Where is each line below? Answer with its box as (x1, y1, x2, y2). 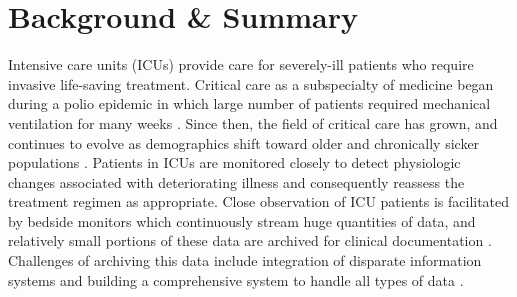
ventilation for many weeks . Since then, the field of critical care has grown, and (8, 112, 498, 133)
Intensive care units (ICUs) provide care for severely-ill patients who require (8, 54, 474, 75)
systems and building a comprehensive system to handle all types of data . (8, 269, 464, 290)
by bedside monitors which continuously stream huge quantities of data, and (8, 210, 476, 231)
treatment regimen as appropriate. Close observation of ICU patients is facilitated (8, 191, 510, 212)
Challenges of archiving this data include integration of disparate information (8, 250, 482, 271)
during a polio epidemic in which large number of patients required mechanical (8, 93, 491, 114)
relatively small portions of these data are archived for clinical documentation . (8, 230, 492, 251)
